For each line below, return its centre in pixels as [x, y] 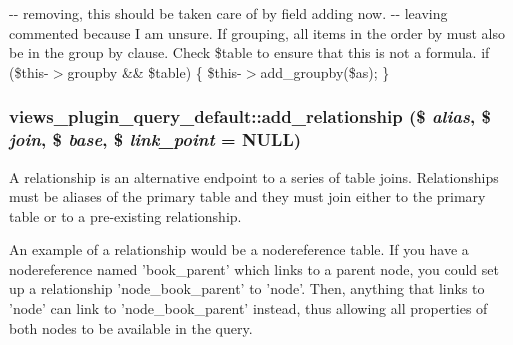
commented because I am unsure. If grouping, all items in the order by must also [257, 32]
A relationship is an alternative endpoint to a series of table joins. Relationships [254, 176]
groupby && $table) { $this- [154, 71]
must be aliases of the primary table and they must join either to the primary [247, 196]
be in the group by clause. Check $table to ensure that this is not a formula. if [249, 52]
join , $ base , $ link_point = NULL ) [155, 139]
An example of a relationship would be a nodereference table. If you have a [239, 249]
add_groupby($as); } [325, 71]
